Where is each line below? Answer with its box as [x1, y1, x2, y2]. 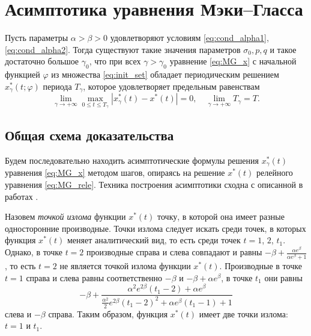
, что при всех [89, 55, 141, 67]
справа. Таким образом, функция [48, 307, 168, 320]
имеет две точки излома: [199, 307, 288, 320]
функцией [5, 68, 40, 81]
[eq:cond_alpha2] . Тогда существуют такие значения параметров [5, 43, 241, 55]
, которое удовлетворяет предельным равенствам [83, 79, 260, 92]
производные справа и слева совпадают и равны [86, 246, 262, 258]
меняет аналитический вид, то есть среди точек [67, 234, 241, 246]
